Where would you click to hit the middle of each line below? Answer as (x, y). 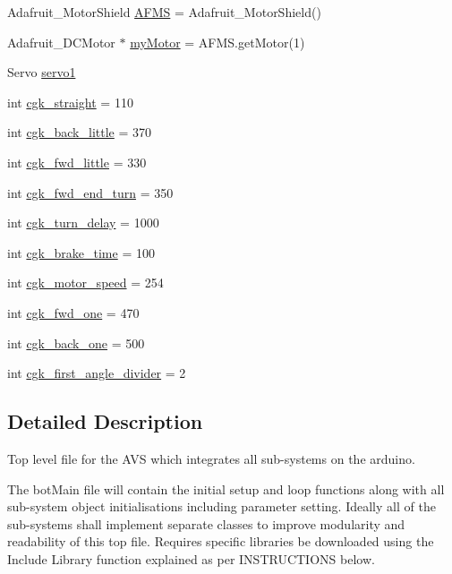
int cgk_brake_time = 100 (81, 252)
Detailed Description (105, 421)
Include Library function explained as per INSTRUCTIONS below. (191, 558)
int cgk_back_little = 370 (80, 132)
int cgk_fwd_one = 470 (73, 312)
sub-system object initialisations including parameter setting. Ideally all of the (222, 506)
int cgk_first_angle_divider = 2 (97, 373)
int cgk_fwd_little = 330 (77, 162)
